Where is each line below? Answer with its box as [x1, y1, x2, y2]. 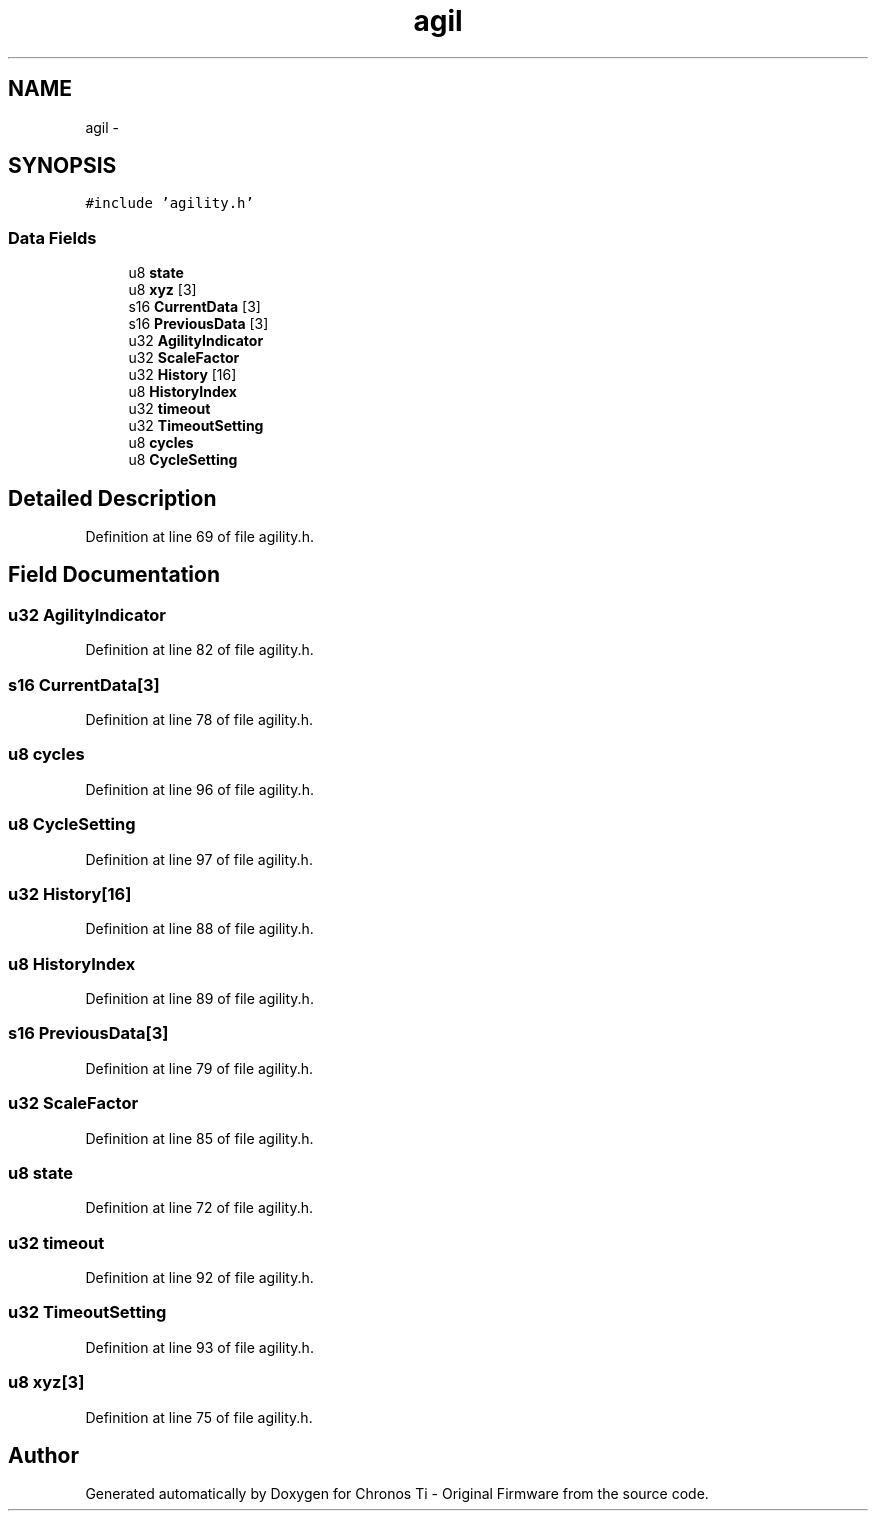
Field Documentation [8, 562, 220, 588]
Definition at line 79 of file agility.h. [85, 1059, 314, 1077]
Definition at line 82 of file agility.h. [85, 641, 314, 659]
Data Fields [8, 227, 97, 248]
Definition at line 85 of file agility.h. [85, 1129, 314, 1147]
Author [8, 1442, 79, 1468]
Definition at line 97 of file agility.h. [85, 850, 313, 868]
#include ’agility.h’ [85, 195, 254, 212]
